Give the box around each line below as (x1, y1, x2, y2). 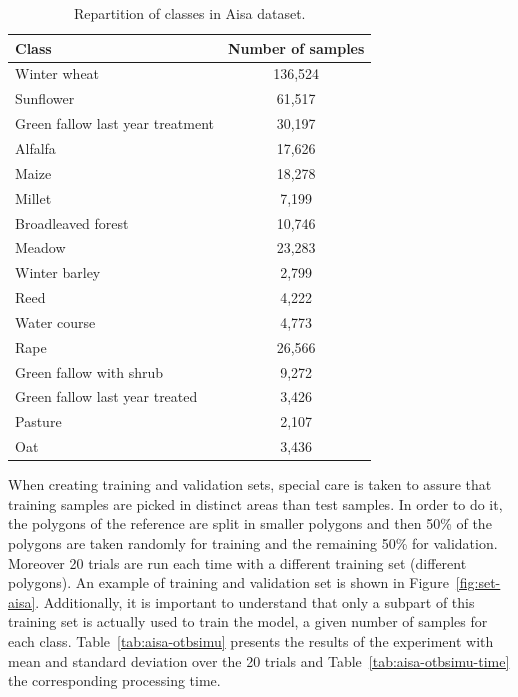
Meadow (15, 237, 66, 258)
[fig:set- (455, 572, 501, 593)
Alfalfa (15, 137, 56, 158)
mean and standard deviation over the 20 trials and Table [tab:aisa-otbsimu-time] (8, 650, 510, 671)
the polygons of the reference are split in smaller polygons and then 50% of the (8, 513, 492, 534)
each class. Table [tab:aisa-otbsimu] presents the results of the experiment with (8, 630, 494, 651)
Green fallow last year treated (15, 386, 198, 407)
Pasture (15, 411, 62, 432)
